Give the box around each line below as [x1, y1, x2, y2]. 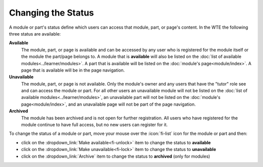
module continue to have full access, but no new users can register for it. [21, 122, 168, 128]
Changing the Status [9, 7, 94, 18]
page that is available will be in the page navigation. [21, 67, 125, 73]
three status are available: [9, 31, 61, 37]
